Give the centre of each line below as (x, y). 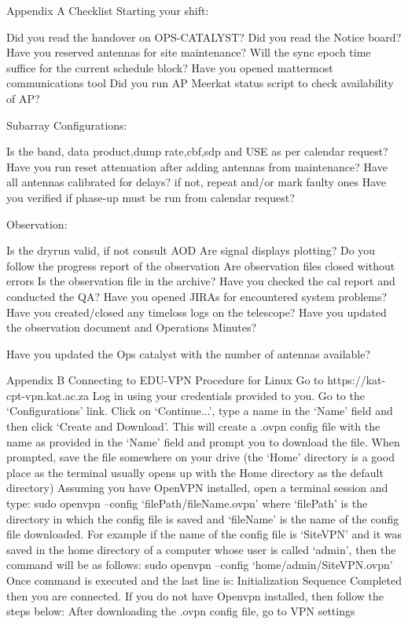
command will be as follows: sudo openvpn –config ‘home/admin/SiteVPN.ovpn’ (200, 565)
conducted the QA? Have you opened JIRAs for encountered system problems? (197, 296)
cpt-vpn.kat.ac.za (48, 395)
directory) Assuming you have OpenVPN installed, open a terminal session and (197, 488)
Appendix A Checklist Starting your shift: (108, 10)
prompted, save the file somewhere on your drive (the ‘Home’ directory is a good (200, 457)
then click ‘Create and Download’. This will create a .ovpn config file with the (193, 426)
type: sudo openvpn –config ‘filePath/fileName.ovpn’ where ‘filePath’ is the (187, 503)
